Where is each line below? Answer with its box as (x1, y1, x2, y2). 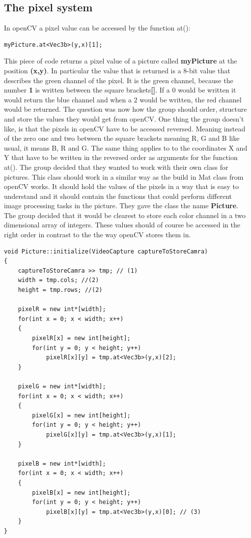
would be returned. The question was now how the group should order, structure (4, 104, 247, 114)
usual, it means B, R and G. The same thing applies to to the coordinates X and (4, 142, 248, 153)
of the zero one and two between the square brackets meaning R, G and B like (4, 133, 240, 143)
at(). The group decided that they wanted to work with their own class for (4, 161, 228, 172)
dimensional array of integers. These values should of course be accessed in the (4, 220, 240, 230)
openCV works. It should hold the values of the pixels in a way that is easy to (4, 181, 239, 191)
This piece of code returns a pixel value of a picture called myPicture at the (4, 56, 237, 66)
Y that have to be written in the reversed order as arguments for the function (4, 152, 238, 162)
